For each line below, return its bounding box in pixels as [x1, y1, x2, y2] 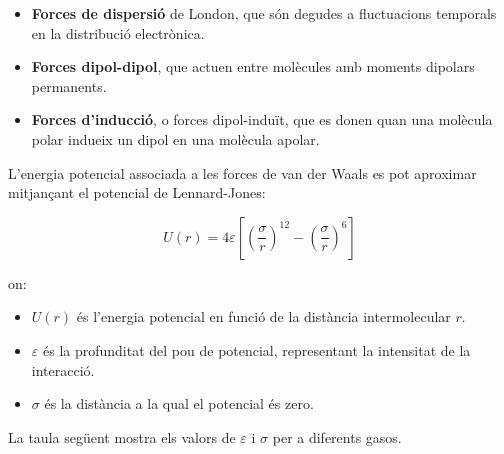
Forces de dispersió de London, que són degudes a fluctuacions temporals [31, 3, 497, 23]
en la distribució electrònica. [31, 22, 205, 43]
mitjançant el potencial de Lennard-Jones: [8, 182, 266, 203]
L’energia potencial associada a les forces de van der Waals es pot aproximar [8, 162, 477, 183]
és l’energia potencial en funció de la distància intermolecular [76, 306, 451, 327]
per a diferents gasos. [272, 426, 402, 447]
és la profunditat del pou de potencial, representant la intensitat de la [42, 339, 471, 360]
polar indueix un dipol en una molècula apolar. [31, 128, 320, 149]
